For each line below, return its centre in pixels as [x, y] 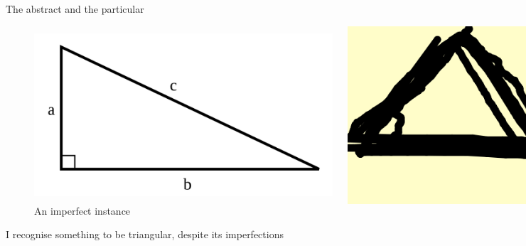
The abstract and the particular [75, 9]
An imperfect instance [82, 210]
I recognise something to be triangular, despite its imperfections [145, 234]
